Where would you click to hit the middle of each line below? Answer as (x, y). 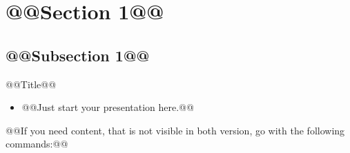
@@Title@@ (31, 84)
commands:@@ (37, 144)
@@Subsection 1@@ (78, 55)
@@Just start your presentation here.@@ (108, 107)
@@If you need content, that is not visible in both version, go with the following (175, 130)
